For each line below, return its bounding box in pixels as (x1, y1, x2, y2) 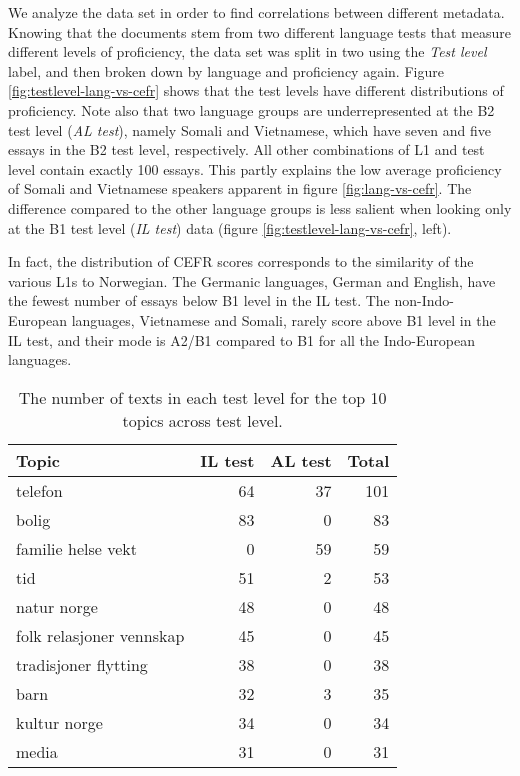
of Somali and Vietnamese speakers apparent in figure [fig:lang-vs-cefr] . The (8, 178, 472, 199)
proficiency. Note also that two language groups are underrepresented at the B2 (8, 99, 495, 120)
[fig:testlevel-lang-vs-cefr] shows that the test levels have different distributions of (8, 80, 504, 101)
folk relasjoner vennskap (16, 623, 185, 647)
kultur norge (16, 710, 103, 734)
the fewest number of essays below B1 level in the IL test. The (8, 290, 390, 311)
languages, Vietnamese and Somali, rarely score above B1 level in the (71, 309, 496, 330)
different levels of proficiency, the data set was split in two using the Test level (8, 41, 487, 62)
